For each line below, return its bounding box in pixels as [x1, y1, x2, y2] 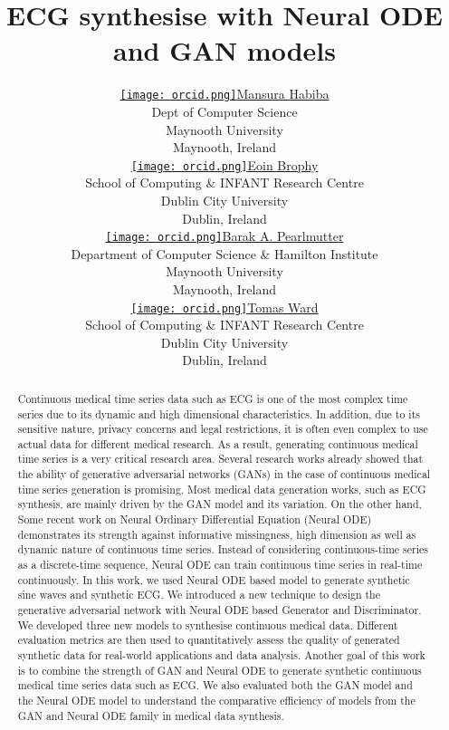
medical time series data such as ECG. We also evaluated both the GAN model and [17, 677, 413, 693]
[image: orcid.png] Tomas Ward [130, 297, 319, 316]
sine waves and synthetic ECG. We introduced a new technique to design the [17, 587, 380, 602]
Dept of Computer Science [151, 101, 298, 120]
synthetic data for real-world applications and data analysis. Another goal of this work [17, 648, 425, 663]
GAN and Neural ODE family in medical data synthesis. [17, 707, 284, 723]
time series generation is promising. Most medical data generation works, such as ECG [17, 481, 426, 496]
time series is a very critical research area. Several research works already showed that [17, 451, 424, 466]
